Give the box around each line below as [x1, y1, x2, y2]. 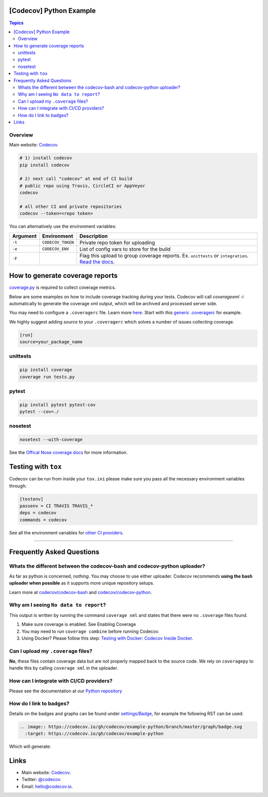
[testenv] [19, 496, 44, 502]
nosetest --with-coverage [19, 437, 83, 443]
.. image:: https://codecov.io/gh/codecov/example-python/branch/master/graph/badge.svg [19, 724, 243, 730]
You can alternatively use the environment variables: [9, 223, 117, 229]
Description [79, 232, 108, 239]
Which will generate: [9, 743, 52, 749]
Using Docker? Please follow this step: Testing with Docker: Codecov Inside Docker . [21, 635, 194, 641]
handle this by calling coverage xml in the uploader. [9, 665, 119, 671]
